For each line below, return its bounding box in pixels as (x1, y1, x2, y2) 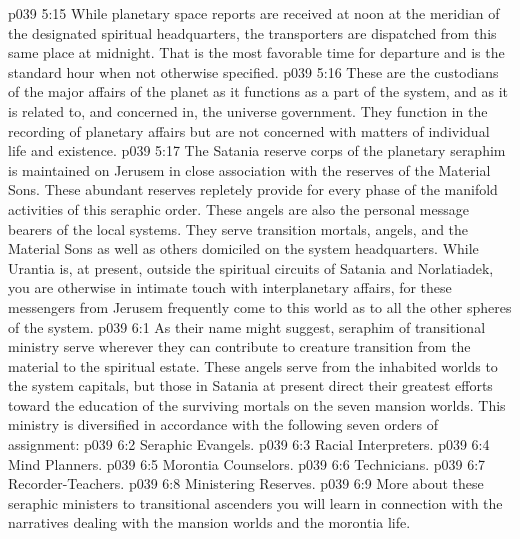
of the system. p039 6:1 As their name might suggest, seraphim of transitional (8, 316, 486, 337)
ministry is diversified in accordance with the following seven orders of (8, 414, 438, 435)
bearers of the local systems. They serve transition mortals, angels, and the (8, 218, 469, 239)
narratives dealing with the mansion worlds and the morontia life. (8, 512, 411, 533)
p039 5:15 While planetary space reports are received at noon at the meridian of (8, 3, 500, 23)
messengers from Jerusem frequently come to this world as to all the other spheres (8, 296, 512, 317)
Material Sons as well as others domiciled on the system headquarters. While (8, 238, 479, 259)
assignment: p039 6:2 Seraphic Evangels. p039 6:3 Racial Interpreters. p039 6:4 (8, 434, 490, 455)
